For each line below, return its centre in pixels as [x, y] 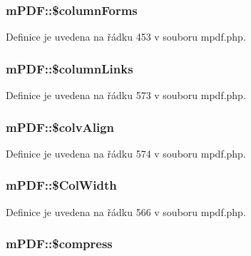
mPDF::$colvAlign [60, 127]
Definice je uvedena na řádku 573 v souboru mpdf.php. [126, 95]
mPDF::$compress [59, 244]
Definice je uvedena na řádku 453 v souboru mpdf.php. [126, 37]
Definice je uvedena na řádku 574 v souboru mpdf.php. [126, 153]
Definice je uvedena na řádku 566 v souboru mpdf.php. [126, 211]
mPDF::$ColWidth [61, 185]
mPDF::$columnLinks [70, 68]
